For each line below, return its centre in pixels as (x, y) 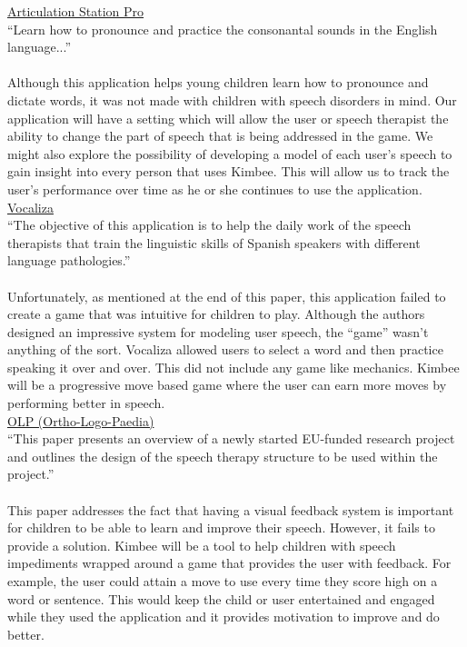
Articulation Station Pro (76, 11)
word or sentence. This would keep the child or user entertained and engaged (221, 598)
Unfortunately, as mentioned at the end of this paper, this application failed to (227, 296)
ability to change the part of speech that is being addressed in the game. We (220, 136)
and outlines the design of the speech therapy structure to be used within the (223, 456)
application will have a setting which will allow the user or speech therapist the (228, 118)
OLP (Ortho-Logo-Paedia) (81, 420)
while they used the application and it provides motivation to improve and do (224, 617)
